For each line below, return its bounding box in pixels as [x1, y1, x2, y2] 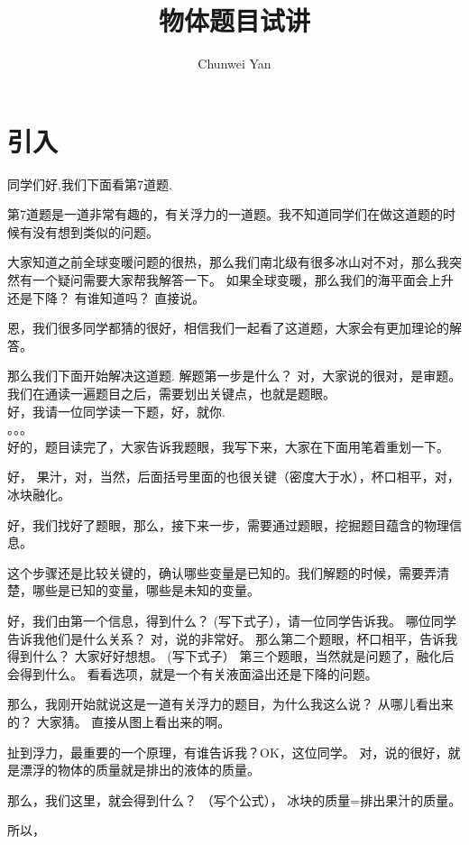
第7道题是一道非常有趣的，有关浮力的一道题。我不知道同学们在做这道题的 [7, 205, 443, 224]
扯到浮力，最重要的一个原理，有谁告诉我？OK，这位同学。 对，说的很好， [7, 742, 448, 761]
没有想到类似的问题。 [32, 222, 159, 241]
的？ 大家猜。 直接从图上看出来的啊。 [7, 712, 231, 730]
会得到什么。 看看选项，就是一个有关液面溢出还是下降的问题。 [7, 664, 378, 683]
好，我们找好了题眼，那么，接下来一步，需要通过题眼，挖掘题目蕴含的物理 [7, 515, 449, 534]
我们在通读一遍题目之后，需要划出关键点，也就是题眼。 [7, 384, 336, 402]
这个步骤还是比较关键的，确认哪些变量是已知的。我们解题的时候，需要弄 [7, 563, 437, 582]
